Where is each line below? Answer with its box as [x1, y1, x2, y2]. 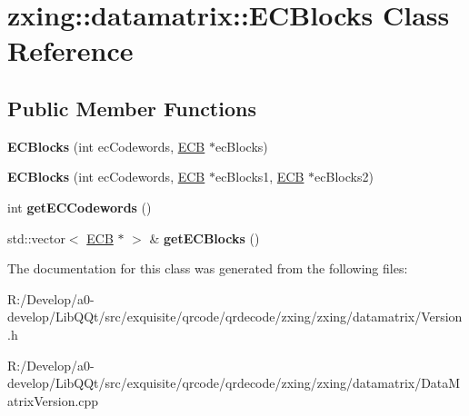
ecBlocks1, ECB [215, 167, 304, 186]
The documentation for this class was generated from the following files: [7, 259, 408, 278]
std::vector [7, 228, 65, 247]
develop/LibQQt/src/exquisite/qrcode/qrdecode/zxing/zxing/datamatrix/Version [7, 307, 463, 326]
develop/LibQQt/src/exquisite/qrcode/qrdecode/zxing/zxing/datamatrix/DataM [7, 373, 461, 392]
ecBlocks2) [314, 167, 374, 186]
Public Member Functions [7, 94, 256, 122]
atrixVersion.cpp [7, 391, 99, 410]
